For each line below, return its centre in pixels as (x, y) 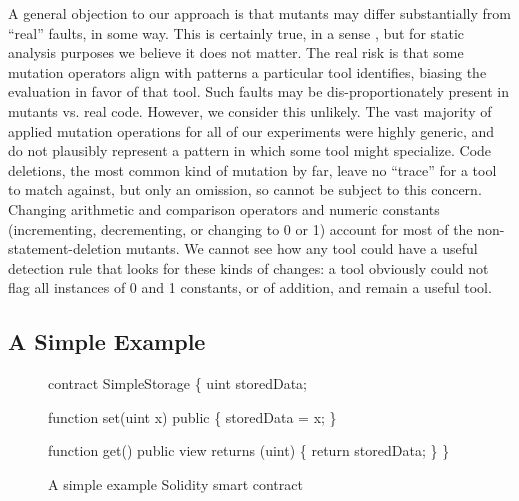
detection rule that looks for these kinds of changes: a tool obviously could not (248, 267)
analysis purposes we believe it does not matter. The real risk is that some (236, 52)
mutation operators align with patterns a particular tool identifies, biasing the (247, 71)
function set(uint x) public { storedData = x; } (192, 416)
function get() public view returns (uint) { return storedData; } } (249, 450)
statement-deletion (65, 248)
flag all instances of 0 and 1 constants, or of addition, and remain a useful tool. (250, 287)
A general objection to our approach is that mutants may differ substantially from (259, 13)
